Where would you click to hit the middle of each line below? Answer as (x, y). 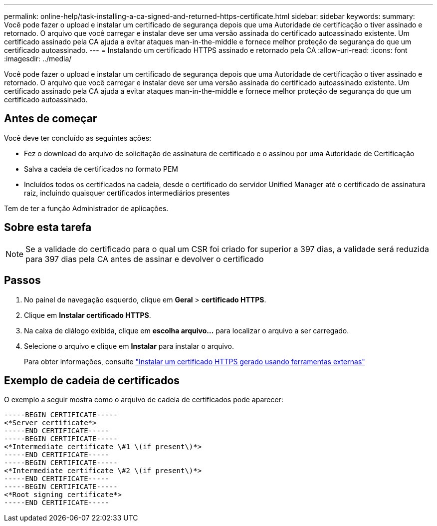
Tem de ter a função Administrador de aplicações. (86, 208)
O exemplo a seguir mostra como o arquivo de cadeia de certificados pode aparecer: (144, 400)
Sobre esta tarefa (48, 228)
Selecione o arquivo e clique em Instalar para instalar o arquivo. (129, 346)
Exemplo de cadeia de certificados (92, 380)
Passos (22, 280)
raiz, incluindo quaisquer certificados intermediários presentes (127, 193)
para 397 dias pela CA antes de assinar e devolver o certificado (145, 259)
